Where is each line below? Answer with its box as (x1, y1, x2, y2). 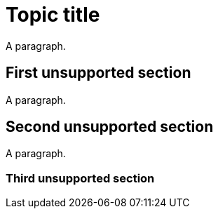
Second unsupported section (6, 118, 214, 136)
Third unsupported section (6, 170, 155, 185)
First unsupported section (6, 64, 191, 82)
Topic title (6, 3, 100, 27)
